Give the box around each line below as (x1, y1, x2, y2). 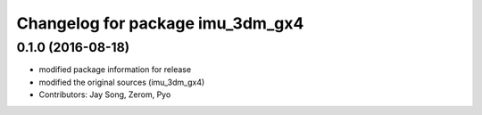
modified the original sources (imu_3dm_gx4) (38, 77, 205, 87)
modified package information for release (38, 64, 192, 75)
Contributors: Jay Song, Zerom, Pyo (38, 89, 171, 100)
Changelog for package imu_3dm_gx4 (16, 13, 304, 33)
